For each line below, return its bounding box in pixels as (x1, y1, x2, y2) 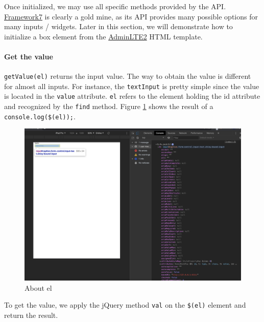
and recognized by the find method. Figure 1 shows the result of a (4, 101, 213, 112)
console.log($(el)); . (4, 111, 76, 121)
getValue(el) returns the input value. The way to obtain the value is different (4, 71, 251, 81)
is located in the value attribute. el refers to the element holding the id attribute (4, 91, 260, 101)
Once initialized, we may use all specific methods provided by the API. (4, 1, 226, 11)
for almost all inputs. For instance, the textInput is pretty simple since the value (4, 80, 259, 91)
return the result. (4, 309, 58, 320)
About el (25, 282, 52, 293)
